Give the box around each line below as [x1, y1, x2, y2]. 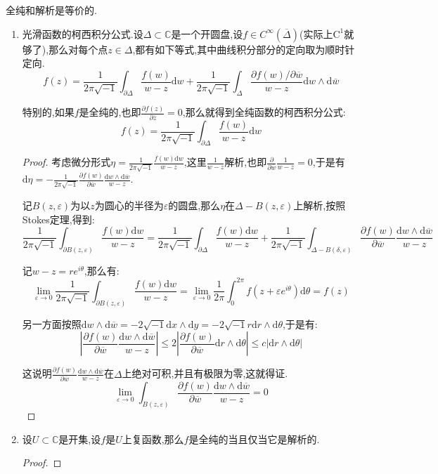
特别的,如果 [22, 105, 75, 119]
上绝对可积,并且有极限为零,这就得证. [122, 366, 288, 381]
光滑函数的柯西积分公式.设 [22, 26, 143, 41]
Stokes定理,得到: [22, 211, 95, 226]
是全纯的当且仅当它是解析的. [188, 431, 320, 446]
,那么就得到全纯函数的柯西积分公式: [182, 105, 346, 119]
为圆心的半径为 [94, 198, 164, 213]
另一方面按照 [22, 316, 82, 331]
